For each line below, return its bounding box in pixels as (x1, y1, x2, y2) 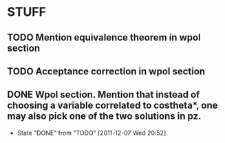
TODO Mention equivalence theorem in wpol (7, 32, 201, 43)
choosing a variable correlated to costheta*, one (7, 100, 218, 111)
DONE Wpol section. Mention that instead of (7, 89, 200, 100)
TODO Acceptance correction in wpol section (7, 65, 205, 77)
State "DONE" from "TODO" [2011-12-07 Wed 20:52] (17, 129, 167, 137)
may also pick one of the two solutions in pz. (7, 111, 202, 122)
